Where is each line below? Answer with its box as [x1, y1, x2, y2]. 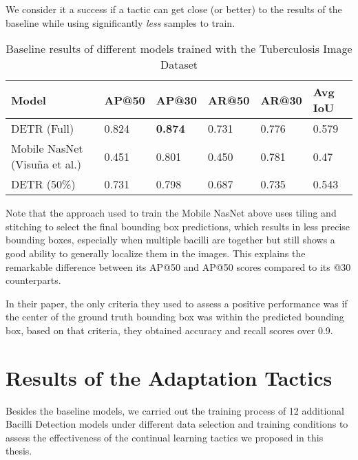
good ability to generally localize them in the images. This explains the [6, 245, 306, 260]
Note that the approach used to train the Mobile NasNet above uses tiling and [6, 206, 337, 220]
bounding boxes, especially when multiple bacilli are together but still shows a [6, 232, 335, 247]
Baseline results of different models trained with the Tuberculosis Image [6, 41, 352, 57]
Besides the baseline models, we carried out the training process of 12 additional [6, 403, 344, 417]
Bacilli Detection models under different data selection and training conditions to [6, 417, 348, 431]
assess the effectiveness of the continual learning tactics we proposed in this [6, 430, 324, 444]
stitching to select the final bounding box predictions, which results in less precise [6, 219, 350, 233]
